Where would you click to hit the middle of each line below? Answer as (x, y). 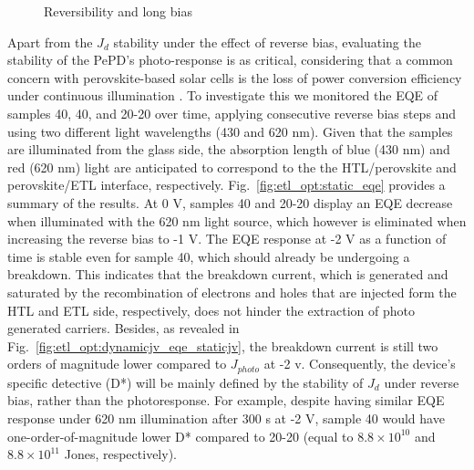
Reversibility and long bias (118, 11)
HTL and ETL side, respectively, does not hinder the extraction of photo (211, 310)
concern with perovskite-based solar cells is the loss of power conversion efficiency (235, 77)
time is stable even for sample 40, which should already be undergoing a (209, 256)
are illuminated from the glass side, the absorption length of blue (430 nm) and (229, 149)
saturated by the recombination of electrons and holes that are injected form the (232, 292)
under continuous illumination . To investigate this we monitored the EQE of (223, 95)
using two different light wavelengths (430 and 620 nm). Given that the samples (230, 131)
